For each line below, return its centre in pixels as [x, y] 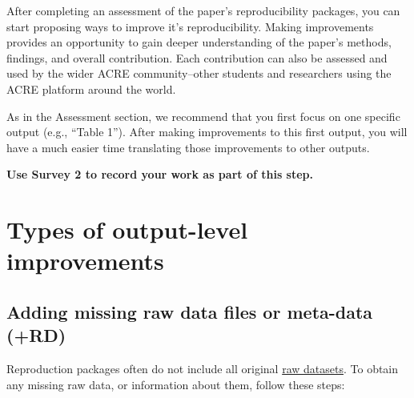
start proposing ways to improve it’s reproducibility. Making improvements [190, 26]
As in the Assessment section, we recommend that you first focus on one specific [203, 116]
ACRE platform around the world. [91, 88]
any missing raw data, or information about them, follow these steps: [176, 384]
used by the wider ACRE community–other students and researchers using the [199, 73]
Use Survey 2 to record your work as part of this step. [160, 174]
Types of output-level [127, 229]
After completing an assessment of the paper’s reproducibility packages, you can [203, 10]
